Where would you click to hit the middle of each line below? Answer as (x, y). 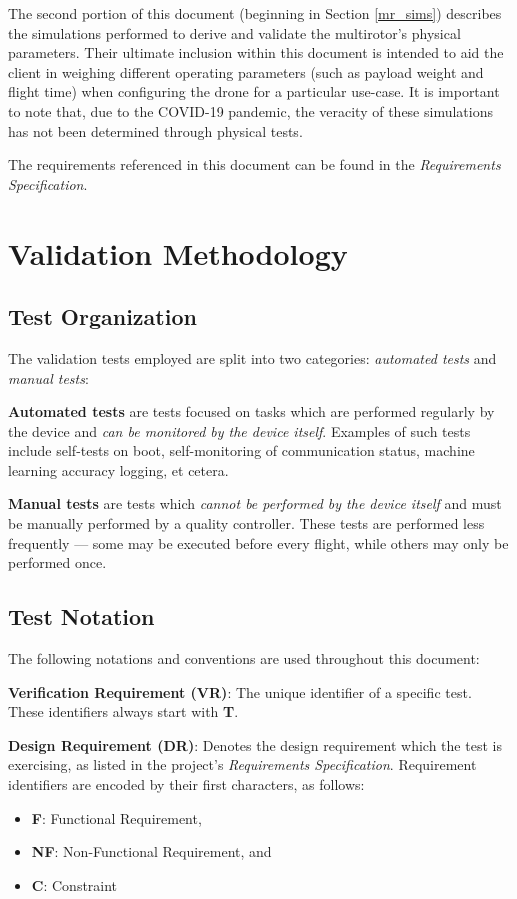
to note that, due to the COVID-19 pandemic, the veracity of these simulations (250, 110)
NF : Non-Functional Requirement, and (151, 851)
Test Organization (102, 316)
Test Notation (81, 616)
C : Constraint (74, 884)
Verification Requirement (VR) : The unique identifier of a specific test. (240, 691)
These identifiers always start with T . (123, 711)
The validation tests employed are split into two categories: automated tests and (252, 357)
